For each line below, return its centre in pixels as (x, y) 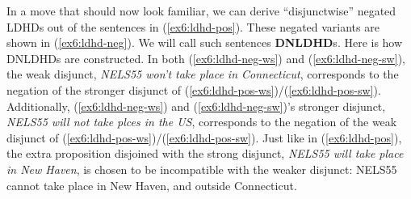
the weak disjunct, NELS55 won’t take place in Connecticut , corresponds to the (203, 74)
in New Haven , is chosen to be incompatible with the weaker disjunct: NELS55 (202, 169)
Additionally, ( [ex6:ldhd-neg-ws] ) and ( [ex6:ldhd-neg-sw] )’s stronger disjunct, (196, 106)
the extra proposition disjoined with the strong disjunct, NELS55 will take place (205, 153)
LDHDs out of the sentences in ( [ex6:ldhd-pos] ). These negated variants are (193, 26)
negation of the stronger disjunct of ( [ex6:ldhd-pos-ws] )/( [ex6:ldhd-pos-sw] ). (194, 89)
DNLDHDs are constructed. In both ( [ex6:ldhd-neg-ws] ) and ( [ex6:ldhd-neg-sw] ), (206, 58)
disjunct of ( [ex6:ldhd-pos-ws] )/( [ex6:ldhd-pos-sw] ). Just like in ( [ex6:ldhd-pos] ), (204, 137)
